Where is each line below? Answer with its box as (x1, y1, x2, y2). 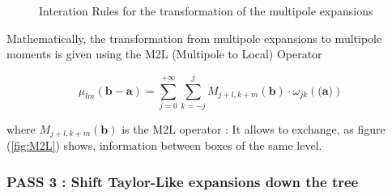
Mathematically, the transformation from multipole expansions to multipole (6, 29, 382, 46)
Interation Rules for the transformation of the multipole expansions (39, 2, 373, 19)
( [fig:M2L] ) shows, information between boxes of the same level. (6, 137, 322, 154)
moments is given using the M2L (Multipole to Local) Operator (6, 45, 322, 62)
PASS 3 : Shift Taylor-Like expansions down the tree (6, 171, 359, 191)
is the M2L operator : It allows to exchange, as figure (121, 120, 386, 137)
